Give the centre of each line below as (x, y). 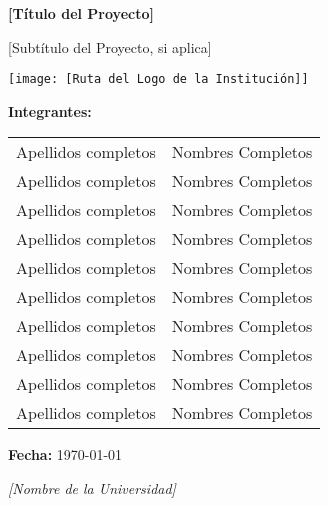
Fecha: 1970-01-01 (65, 454)
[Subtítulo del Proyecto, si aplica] (110, 46)
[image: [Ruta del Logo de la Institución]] (158, 79)
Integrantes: (50, 110)
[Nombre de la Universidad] (92, 488)
